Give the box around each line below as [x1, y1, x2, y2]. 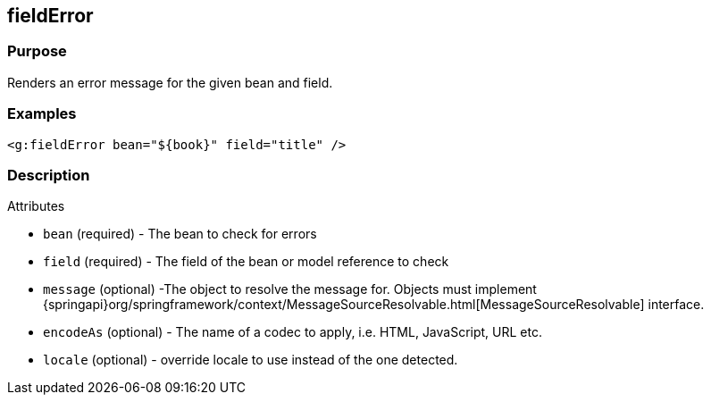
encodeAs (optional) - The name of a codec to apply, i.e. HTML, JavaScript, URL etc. [43, 324, 543, 340]
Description [7, 165, 90, 184]
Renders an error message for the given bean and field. [7, 74, 333, 90]
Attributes [7, 198, 65, 214]
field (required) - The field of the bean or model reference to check [43, 254, 449, 270]
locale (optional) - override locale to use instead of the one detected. [43, 352, 458, 368]
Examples [7, 105, 77, 123]
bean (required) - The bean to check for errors [43, 226, 317, 242]
